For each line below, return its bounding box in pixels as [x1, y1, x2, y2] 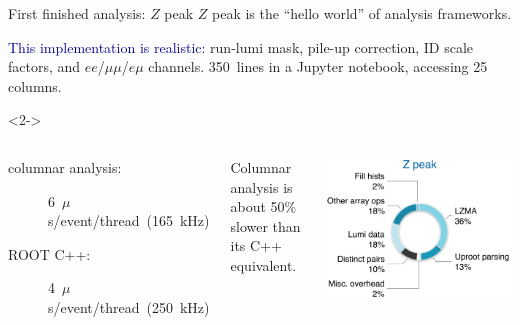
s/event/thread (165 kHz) [48, 210, 210, 231]
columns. [8, 75, 62, 96]
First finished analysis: [8, 3, 146, 23]
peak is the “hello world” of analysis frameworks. [212, 3, 512, 23]
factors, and [8, 56, 81, 77]
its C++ [230, 235, 282, 256]
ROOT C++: [8, 243, 91, 264]
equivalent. [230, 254, 297, 275]
